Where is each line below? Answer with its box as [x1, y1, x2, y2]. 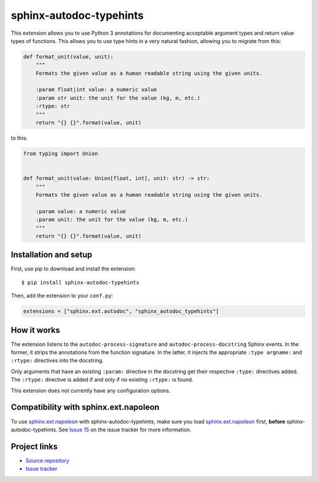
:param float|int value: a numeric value [35, 86, 157, 93]
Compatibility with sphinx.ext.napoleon [11, 402, 160, 412]
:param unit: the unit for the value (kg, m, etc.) [35, 216, 188, 223]
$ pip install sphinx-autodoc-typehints [21, 279, 140, 286]
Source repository [25, 457, 69, 464]
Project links [11, 441, 58, 451]
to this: [11, 134, 28, 141]
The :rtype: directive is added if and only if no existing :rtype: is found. [11, 376, 194, 383]
